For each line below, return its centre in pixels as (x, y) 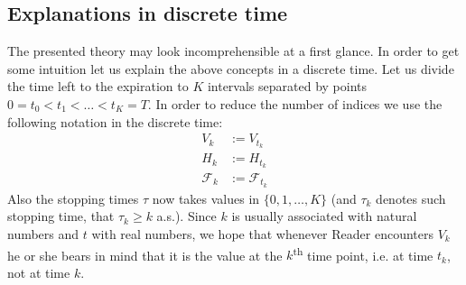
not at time (39, 272)
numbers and (43, 234)
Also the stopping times (73, 198)
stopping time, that (61, 216)
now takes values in (206, 198)
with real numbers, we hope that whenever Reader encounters (262, 234)
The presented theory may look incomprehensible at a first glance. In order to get (233, 51)
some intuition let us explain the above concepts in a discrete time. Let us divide (231, 68)
